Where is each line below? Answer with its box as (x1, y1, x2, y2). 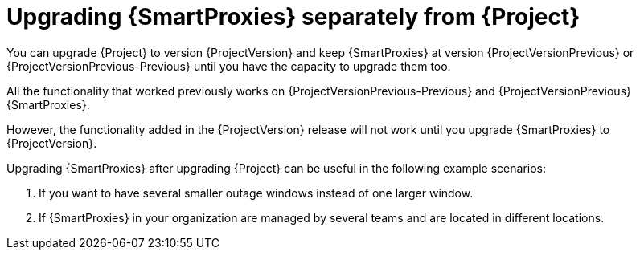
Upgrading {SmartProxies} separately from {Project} (6, 3, 581, 30)
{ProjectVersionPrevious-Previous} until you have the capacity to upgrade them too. (6, 59, 451, 73)
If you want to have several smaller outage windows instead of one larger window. (39, 185, 474, 200)
